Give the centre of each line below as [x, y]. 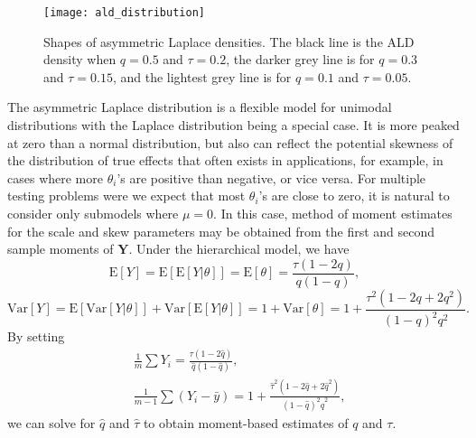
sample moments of [61, 249]
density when [80, 59]
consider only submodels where [93, 213]
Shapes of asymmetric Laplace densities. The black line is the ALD [229, 41]
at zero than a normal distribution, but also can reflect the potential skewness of [230, 142]
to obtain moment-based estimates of [246, 422]
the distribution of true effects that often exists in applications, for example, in [225, 160]
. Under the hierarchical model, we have [239, 249]
